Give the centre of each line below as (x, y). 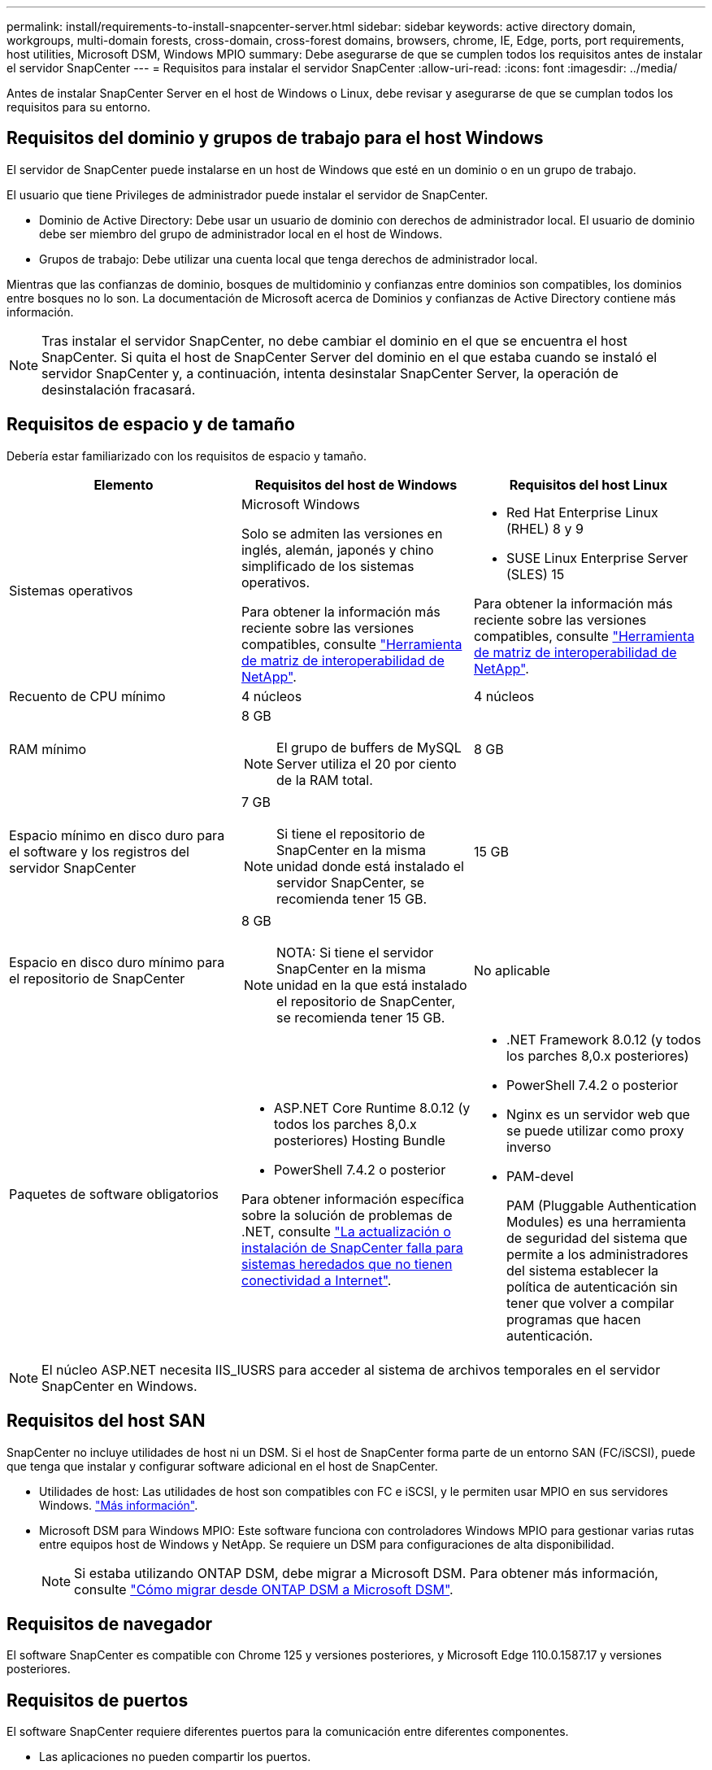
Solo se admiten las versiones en (342, 533)
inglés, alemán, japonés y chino (337, 549)
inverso (529, 1147)
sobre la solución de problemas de (347, 1215)
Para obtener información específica (352, 1199)
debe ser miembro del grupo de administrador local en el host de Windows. (241, 233)
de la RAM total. (325, 780)
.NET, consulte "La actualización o (346, 1231)
